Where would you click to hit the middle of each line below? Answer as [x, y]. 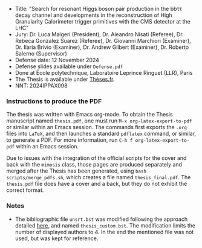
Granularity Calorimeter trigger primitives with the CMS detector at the [103, 21]
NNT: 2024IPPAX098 [41, 86]
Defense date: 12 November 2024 [57, 60]
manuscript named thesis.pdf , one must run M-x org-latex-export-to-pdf [99, 121]
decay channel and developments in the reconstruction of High [93, 15]
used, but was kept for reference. [57, 238]
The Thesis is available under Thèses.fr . [65, 79]
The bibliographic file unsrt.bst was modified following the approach [101, 219]
